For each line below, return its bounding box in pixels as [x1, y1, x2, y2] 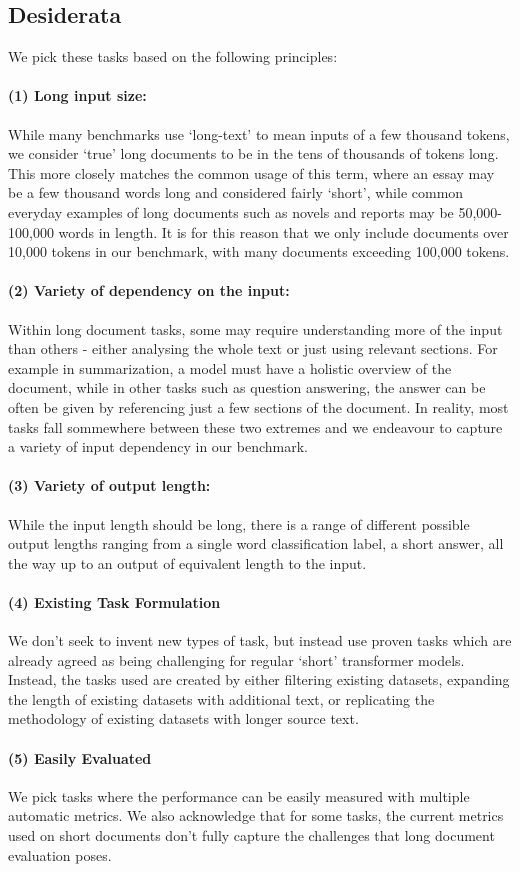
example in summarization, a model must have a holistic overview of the [8, 357, 452, 378]
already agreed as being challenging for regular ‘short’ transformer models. [8, 649, 465, 670]
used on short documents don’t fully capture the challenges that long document [8, 825, 495, 846]
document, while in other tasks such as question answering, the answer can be [8, 377, 486, 398]
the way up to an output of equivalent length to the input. [8, 552, 367, 573]
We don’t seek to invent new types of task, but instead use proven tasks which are [8, 630, 512, 651]
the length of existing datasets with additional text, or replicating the [8, 688, 435, 709]
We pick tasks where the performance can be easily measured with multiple [8, 785, 470, 806]
